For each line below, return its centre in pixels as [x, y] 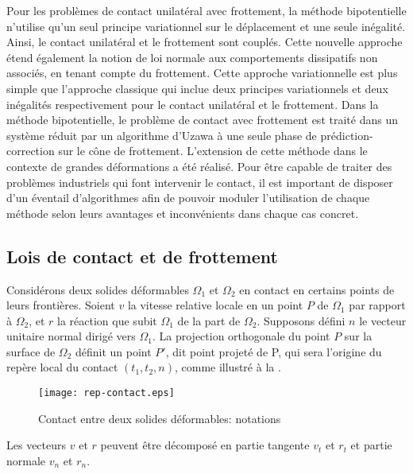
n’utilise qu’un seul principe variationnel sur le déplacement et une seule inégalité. [206, 26]
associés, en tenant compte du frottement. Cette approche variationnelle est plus [202, 73]
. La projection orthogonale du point [241, 336]
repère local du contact [62, 367]
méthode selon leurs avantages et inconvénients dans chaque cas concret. [183, 213]
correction [31, 151]
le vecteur [383, 320]
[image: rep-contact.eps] [106, 393]
